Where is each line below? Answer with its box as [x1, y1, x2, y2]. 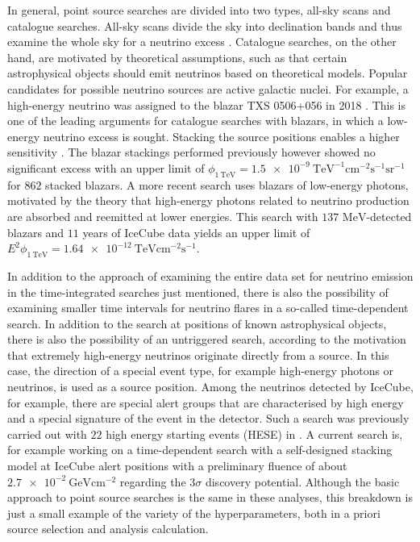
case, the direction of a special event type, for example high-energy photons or [7, 362, 394, 379]
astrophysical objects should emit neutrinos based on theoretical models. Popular [7, 65, 408, 81]
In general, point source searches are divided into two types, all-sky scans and [7, 2, 391, 18]
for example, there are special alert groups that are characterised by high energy [7, 394, 404, 411]
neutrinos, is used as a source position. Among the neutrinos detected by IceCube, [7, 378, 414, 395]
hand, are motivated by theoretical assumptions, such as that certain [7, 48, 347, 65]
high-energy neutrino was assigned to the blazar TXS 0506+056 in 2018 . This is [7, 96, 406, 113]
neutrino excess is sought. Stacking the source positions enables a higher [43, 127, 400, 144]
